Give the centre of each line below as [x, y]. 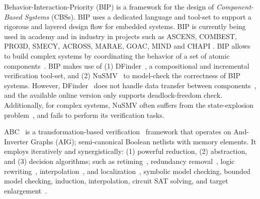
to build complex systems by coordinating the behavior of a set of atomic [117, 55]
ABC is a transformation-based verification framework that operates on [118, 132]
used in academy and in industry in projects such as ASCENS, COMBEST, [121, 36]
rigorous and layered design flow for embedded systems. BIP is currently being [125, 26]
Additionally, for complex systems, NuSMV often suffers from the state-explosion [129, 105]
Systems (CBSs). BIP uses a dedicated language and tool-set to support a [138, 16]
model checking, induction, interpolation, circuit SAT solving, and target [116, 181]
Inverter [16, 141]
